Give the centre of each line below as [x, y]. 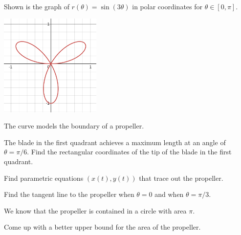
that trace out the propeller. [181, 178]
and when [169, 194]
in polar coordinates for [167, 6]
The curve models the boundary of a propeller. [74, 126]
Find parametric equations [44, 178]
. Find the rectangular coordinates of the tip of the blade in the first [129, 152]
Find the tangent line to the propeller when [69, 194]
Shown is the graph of [37, 6]
